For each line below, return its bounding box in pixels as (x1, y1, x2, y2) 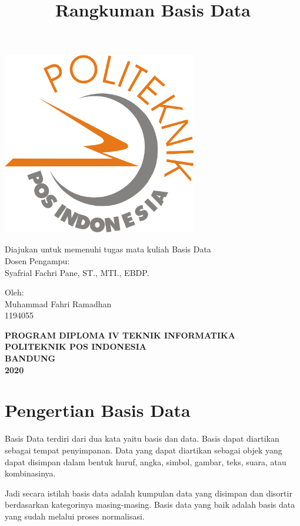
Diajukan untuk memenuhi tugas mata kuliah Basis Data (5, 243, 211, 255)
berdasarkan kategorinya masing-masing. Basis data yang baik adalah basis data (5, 498, 295, 511)
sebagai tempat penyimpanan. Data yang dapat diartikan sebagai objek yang (5, 443, 282, 456)
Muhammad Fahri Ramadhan (5, 297, 112, 310)
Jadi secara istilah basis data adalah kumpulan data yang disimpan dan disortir (5, 486, 292, 499)
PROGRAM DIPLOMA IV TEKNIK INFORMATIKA (5, 328, 235, 341)
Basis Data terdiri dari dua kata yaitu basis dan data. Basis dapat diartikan (5, 432, 279, 445)
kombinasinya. (5, 467, 56, 479)
